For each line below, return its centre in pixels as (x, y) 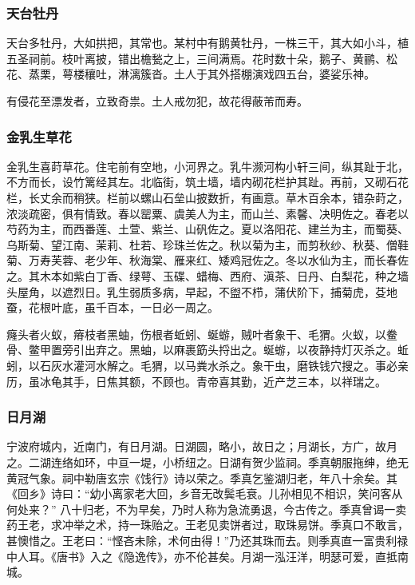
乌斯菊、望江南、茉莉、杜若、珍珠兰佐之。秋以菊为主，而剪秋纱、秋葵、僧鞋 (207, 244)
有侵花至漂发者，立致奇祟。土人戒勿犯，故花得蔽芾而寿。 (157, 101)
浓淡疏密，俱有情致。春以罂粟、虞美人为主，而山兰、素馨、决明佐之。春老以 (207, 213)
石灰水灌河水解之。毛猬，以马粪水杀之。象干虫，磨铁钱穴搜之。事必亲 (224, 365)
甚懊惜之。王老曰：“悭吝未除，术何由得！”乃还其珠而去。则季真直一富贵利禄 (207, 540)
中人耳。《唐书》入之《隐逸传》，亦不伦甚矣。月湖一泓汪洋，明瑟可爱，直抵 (202, 556)
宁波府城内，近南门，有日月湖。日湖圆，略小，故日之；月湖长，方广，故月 (202, 446)
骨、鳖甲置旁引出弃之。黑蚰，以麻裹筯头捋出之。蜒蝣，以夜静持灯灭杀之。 (202, 350)
